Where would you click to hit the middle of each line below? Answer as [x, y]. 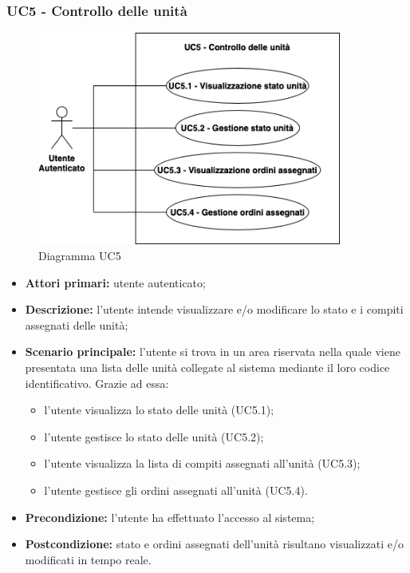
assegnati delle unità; [77, 324]
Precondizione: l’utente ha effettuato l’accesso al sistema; [170, 517]
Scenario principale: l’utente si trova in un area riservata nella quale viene [213, 352]
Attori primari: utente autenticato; [115, 282]
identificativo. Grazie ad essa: [97, 383]
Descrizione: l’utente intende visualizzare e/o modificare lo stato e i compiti [214, 309]
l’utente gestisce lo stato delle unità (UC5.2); [154, 436]
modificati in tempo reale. [88, 559]
